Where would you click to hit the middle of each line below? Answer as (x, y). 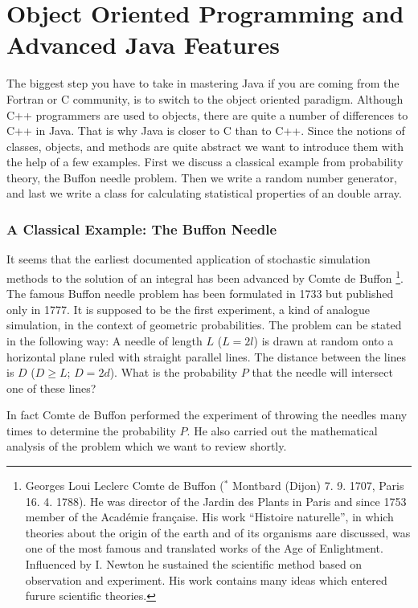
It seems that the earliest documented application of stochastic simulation (189, 259)
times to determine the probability (91, 430)
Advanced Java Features (143, 45)
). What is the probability (174, 372)
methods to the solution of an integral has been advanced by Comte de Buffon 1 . (205, 276)
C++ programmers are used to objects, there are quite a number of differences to (207, 114)
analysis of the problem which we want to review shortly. (147, 446)
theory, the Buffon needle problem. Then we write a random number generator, (202, 177)
